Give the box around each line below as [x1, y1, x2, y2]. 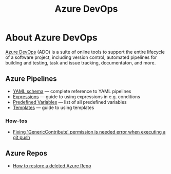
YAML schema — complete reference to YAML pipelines [12, 88, 131, 94]
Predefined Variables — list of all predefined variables [12, 99, 127, 105]
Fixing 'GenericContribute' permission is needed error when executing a [12, 129, 166, 135]
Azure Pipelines [5, 75, 58, 83]
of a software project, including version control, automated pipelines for [5, 54, 157, 60]
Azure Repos [5, 149, 48, 158]
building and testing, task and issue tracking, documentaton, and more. [5, 59, 156, 66]
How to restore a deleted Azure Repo [12, 162, 91, 169]
